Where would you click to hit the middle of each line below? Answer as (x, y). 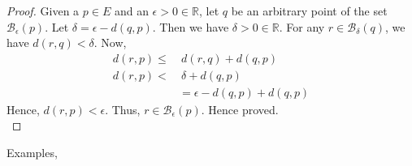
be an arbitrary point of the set (309, 11)
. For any (302, 26)
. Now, (110, 43)
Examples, (32, 153)
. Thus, (123, 109)
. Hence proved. (240, 109)
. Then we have (191, 26)
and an (131, 11)
